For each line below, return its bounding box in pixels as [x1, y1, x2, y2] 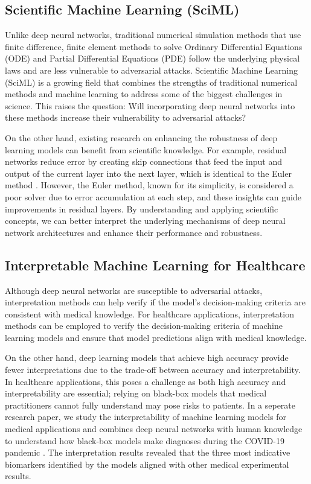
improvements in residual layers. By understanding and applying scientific [5, 202, 278, 215]
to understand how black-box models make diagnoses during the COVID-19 [5, 434, 284, 447]
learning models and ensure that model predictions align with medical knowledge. [5, 331, 307, 343]
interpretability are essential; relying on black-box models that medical [5, 387, 267, 400]
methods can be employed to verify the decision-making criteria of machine [5, 319, 283, 332]
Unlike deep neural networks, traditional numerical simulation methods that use [5, 28, 301, 41]
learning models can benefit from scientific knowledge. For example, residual [5, 143, 287, 156]
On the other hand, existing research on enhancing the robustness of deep [5, 131, 278, 144]
